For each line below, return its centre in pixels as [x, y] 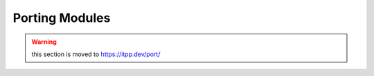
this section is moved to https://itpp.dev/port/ [96, 54]
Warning [44, 42]
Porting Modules [62, 18]
